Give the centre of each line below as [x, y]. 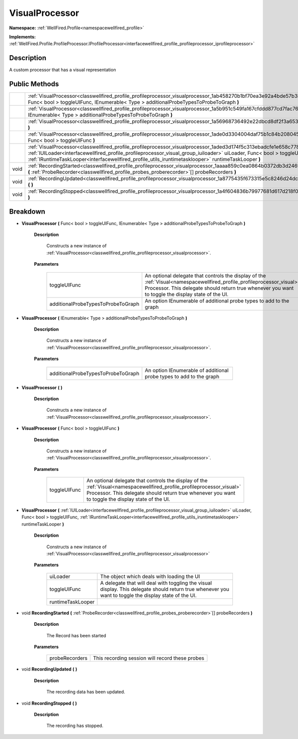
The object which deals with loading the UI [150, 576]
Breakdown [27, 211]
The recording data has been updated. [86, 692]
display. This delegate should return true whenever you [165, 589]
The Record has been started [76, 635]
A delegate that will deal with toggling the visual [156, 583]
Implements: [23, 37]
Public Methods [34, 84]
